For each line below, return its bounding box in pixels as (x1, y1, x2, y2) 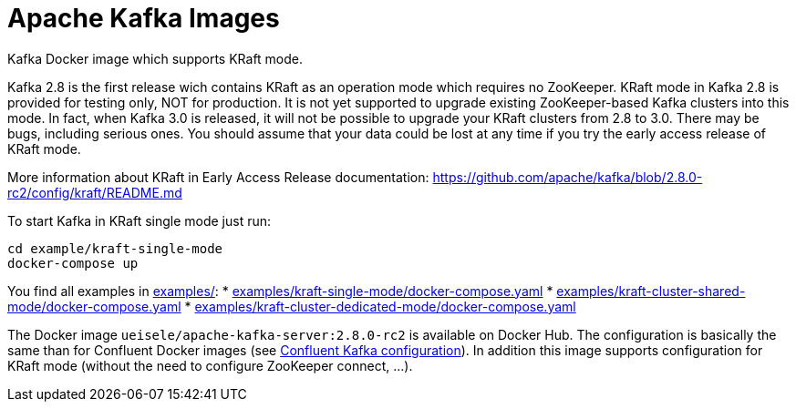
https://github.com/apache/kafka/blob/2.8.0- (432, 169, 703, 185)
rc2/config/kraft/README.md (7, 184, 182, 200)
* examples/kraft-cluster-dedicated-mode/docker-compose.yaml (184, 298, 576, 314)
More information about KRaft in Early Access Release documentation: (7, 169, 429, 185)
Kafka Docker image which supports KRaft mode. (7, 50, 304, 66)
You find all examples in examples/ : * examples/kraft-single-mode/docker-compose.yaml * (7, 282, 553, 299)
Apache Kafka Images (7, 3, 280, 34)
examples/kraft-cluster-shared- (556, 282, 746, 299)
